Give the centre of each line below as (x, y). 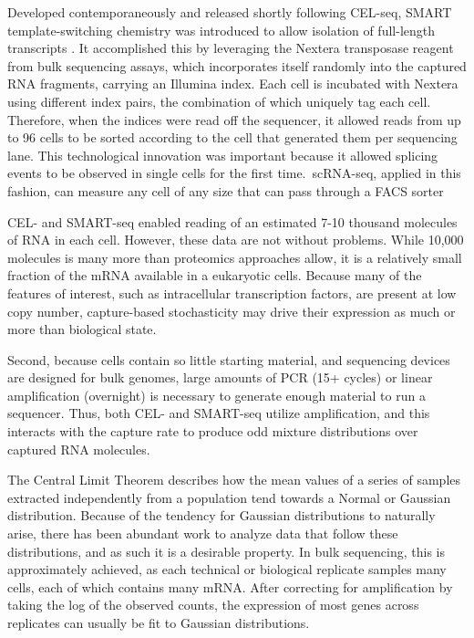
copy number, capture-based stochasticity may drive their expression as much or (232, 311)
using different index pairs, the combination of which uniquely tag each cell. (219, 101)
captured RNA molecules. (79, 449)
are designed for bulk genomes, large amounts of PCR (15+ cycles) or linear (220, 377)
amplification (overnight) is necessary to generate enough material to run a (216, 395)
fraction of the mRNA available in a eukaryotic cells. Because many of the (215, 275)
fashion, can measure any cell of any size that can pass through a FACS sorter (226, 190)
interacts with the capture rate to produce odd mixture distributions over (213, 431)
